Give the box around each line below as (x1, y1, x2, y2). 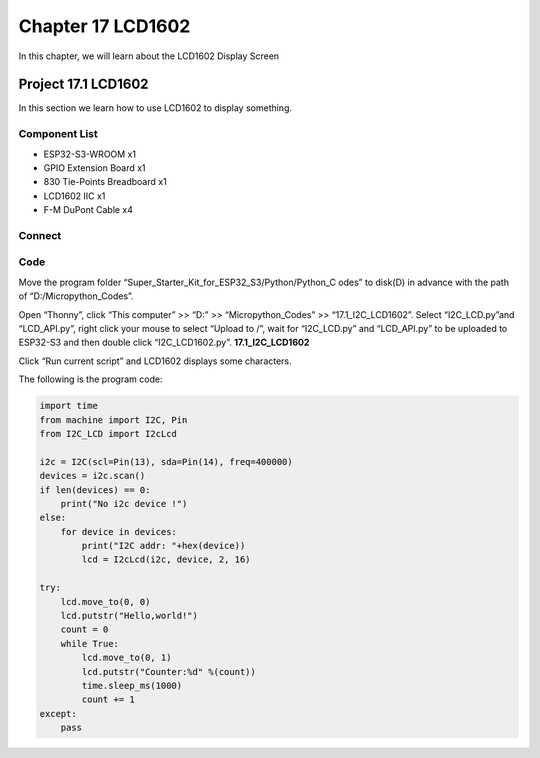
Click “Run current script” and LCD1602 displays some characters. (18, 355, 292, 367)
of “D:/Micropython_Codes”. (18, 290, 134, 302)
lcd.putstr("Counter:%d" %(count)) (81, 666, 257, 677)
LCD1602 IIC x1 (43, 190, 106, 202)
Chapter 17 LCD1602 (18, 15, 191, 37)
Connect (18, 228, 62, 242)
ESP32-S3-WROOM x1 (43, 148, 137, 160)
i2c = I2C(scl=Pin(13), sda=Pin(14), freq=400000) (39, 456, 294, 467)
